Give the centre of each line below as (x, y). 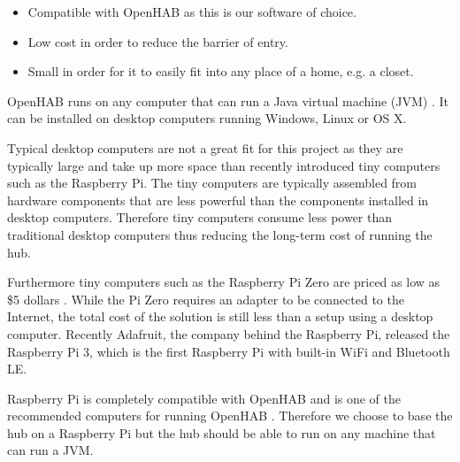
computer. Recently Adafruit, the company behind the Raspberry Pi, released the (229, 333)
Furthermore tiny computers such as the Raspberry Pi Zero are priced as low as (224, 282)
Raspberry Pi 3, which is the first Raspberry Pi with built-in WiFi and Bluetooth (229, 351)
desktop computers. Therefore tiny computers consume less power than (200, 217)
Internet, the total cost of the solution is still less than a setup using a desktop (220, 316)
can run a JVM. (50, 450)
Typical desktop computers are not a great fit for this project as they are (205, 147)
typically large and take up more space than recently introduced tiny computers (224, 165)
